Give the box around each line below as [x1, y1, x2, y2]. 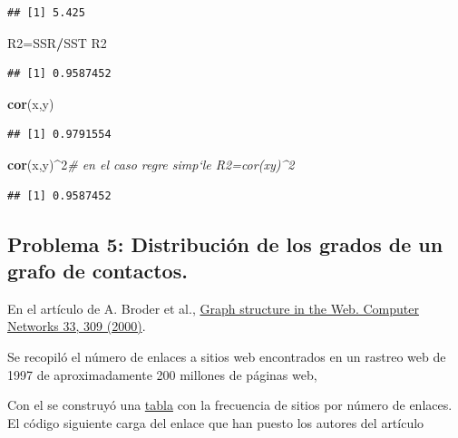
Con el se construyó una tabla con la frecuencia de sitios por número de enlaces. [7, 395, 453, 414]
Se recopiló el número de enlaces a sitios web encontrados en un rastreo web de [7, 346, 446, 365]
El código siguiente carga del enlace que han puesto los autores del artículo [7, 413, 424, 432]
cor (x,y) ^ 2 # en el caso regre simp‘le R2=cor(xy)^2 [7, 154, 295, 173]
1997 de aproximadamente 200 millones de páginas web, [7, 365, 317, 384]
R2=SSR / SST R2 [7, 33, 107, 52]
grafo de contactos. [7, 256, 188, 284]
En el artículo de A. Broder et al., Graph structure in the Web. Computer [7, 298, 419, 317]
